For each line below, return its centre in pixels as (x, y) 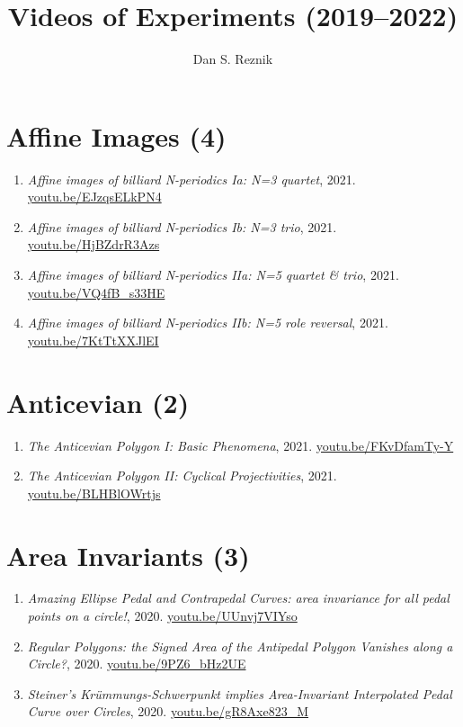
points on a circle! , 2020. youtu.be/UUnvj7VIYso (162, 616)
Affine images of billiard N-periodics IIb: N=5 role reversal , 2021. (208, 323)
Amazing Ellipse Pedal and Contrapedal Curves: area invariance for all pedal (238, 598)
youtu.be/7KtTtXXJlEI (93, 340)
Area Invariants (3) (128, 555)
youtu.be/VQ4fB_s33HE (96, 292)
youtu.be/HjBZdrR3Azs (93, 244)
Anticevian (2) (98, 402)
